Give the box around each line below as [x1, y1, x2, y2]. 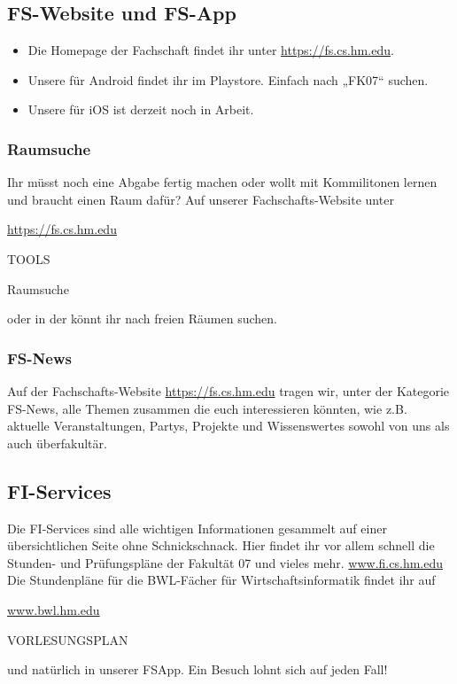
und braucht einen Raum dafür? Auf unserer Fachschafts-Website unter [7, 190, 394, 208]
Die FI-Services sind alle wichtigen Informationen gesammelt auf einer [7, 518, 387, 537]
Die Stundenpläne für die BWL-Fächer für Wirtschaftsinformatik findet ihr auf [7, 571, 436, 589]
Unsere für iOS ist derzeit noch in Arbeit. [27, 100, 254, 119]
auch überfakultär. [7, 433, 107, 452]
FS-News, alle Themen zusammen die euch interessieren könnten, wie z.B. [7, 399, 407, 417]
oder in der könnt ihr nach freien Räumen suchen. [7, 309, 277, 328]
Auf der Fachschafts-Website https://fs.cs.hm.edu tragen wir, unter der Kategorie [7, 381, 450, 400]
